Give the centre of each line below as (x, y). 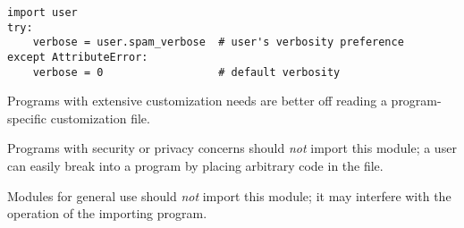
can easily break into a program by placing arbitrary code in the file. (195, 166)
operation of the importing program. (107, 213)
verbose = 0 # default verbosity (186, 72)
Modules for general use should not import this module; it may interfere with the (229, 195)
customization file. (100, 118)
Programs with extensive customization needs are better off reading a (197, 101)
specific (27, 118)
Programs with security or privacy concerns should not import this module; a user (232, 148)
